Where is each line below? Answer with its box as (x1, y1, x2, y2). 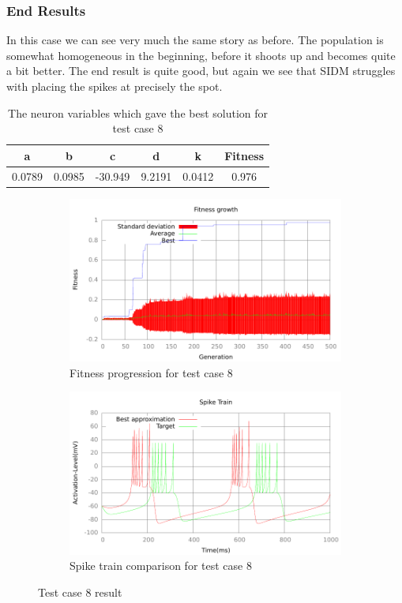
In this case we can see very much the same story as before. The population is (6, 32, 384, 48)
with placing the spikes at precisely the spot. (6, 78, 223, 94)
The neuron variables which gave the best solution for (8, 104, 269, 121)
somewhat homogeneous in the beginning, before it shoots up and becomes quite (6, 47, 396, 63)
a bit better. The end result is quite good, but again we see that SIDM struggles (6, 62, 396, 79)
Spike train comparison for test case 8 (70, 557, 252, 574)
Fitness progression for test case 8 (70, 364, 233, 380)
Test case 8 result (38, 583, 122, 600)
